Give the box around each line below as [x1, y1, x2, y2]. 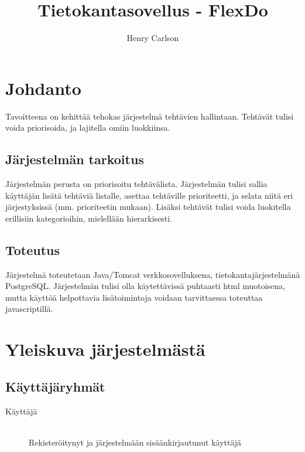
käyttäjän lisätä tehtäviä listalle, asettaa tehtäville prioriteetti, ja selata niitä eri [5, 189, 293, 201]
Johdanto [5, 76, 81, 100]
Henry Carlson [126, 32, 179, 44]
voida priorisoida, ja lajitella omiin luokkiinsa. [5, 121, 170, 134]
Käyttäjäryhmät [5, 377, 105, 395]
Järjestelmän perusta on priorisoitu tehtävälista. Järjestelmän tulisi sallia [5, 178, 268, 190]
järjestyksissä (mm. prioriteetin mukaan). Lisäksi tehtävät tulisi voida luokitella [5, 200, 291, 213]
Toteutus [5, 240, 60, 259]
